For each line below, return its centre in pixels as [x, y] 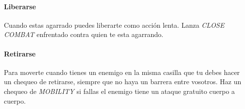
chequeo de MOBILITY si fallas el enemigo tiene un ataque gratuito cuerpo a [120, 91]
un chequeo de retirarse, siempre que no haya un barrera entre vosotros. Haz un [123, 82]
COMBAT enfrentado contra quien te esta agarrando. [84, 34]
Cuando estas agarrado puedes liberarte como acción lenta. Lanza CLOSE [114, 25]
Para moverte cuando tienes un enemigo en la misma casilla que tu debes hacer [122, 72]
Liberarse [20, 6]
